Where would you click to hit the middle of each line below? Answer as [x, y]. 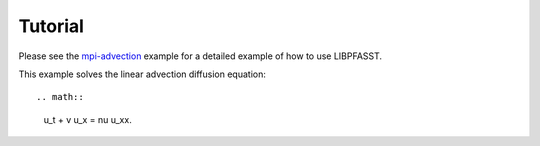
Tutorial [51, 26]
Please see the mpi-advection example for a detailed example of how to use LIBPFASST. [200, 56]
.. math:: [60, 97]
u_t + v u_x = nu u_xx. [87, 119]
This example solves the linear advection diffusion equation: [142, 74]
